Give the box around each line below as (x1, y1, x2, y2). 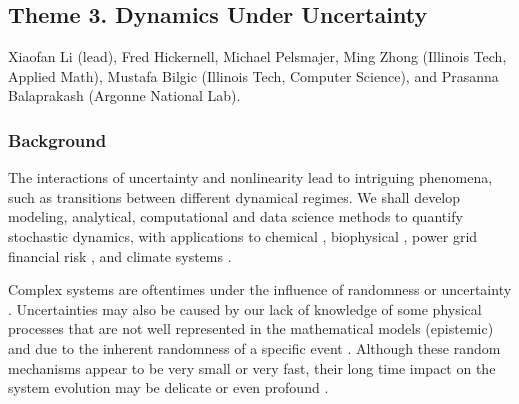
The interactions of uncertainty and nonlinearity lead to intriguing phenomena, (8, 167, 493, 188)
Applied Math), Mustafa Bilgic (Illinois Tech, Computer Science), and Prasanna (8, 65, 499, 86)
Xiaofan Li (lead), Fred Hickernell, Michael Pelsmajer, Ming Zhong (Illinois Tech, (8, 46, 507, 67)
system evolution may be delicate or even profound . (8, 377, 329, 398)
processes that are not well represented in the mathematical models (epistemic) (8, 318, 494, 339)
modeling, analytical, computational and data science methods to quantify (8, 206, 463, 227)
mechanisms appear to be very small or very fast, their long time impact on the (8, 357, 496, 378)
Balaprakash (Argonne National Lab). (8, 85, 241, 106)
